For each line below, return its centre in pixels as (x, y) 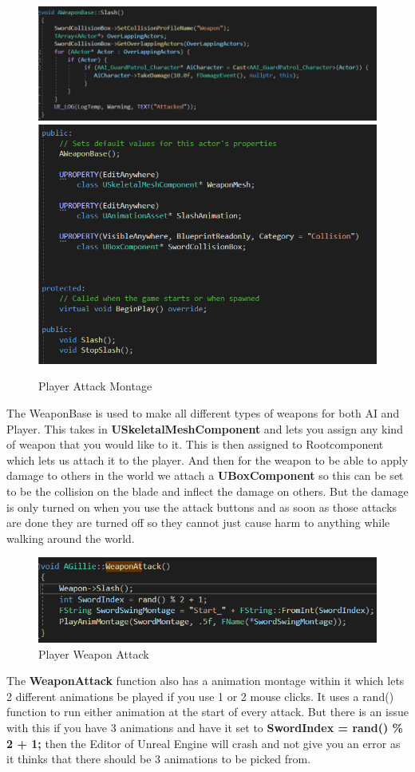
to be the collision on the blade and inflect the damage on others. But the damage (207, 491)
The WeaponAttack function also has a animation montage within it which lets (206, 681)
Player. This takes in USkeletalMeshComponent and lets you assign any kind (205, 428)
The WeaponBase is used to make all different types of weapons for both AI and (203, 412)
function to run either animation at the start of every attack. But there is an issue (207, 712)
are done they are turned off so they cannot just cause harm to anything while (198, 523)
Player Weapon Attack (94, 653)
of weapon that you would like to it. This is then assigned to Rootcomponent (195, 444)
